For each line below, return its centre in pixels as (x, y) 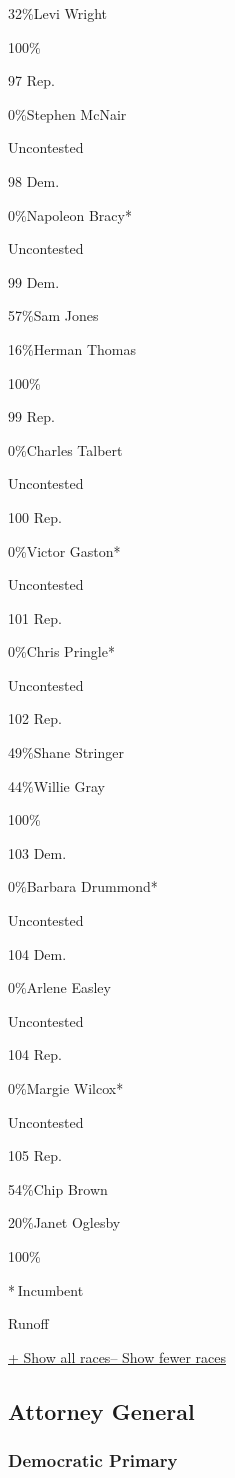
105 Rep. (35, 1155)
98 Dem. (34, 180)
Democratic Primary (93, 1460)
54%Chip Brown (58, 1188)
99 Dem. (34, 281)
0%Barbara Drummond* (83, 886)
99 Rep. (31, 416)
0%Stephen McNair (67, 113)
